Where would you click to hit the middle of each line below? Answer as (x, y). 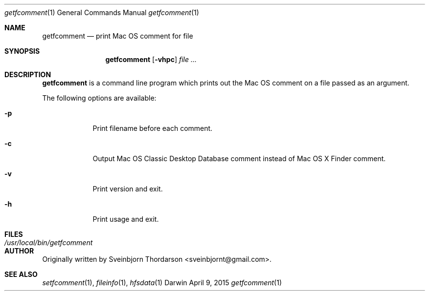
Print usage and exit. (126, 219)
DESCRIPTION (28, 74)
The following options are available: (99, 98)
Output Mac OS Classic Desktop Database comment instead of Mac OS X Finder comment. (239, 158)
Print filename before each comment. (153, 128)
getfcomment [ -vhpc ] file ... (151, 59)
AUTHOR (19, 251)
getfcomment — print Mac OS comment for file (118, 36)
